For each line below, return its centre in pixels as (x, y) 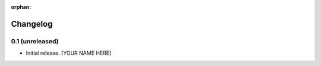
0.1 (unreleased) (35, 41)
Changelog (32, 24)
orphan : (21, 7)
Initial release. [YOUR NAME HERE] (69, 53)
